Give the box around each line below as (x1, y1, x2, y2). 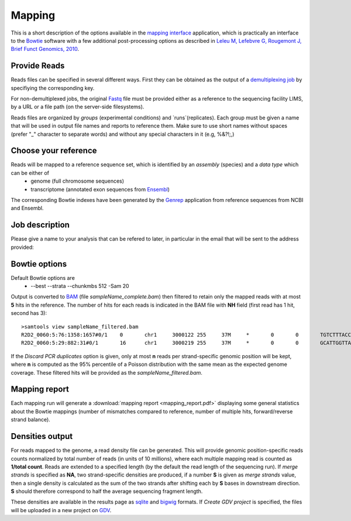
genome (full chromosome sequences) (30, 177, 125, 184)
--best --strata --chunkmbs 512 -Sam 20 (30, 283, 129, 290)
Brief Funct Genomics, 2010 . (11, 46, 79, 53)
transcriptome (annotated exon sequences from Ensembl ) (30, 186, 170, 193)
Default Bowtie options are (11, 274, 75, 281)
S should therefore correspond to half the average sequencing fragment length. (11, 488, 203, 495)
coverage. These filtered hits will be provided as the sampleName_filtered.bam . (11, 369, 203, 376)
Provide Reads (11, 61, 65, 71)
